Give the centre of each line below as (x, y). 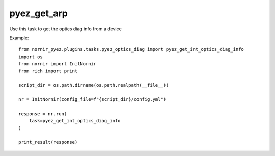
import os (31, 57)
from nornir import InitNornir (58, 64)
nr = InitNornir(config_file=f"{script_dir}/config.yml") (92, 100)
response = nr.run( (43, 114)
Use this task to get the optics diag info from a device (65, 29)
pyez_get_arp (39, 13)
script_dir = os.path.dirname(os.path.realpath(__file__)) (94, 85)
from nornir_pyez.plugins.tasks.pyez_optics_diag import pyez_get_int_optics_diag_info (131, 49)
